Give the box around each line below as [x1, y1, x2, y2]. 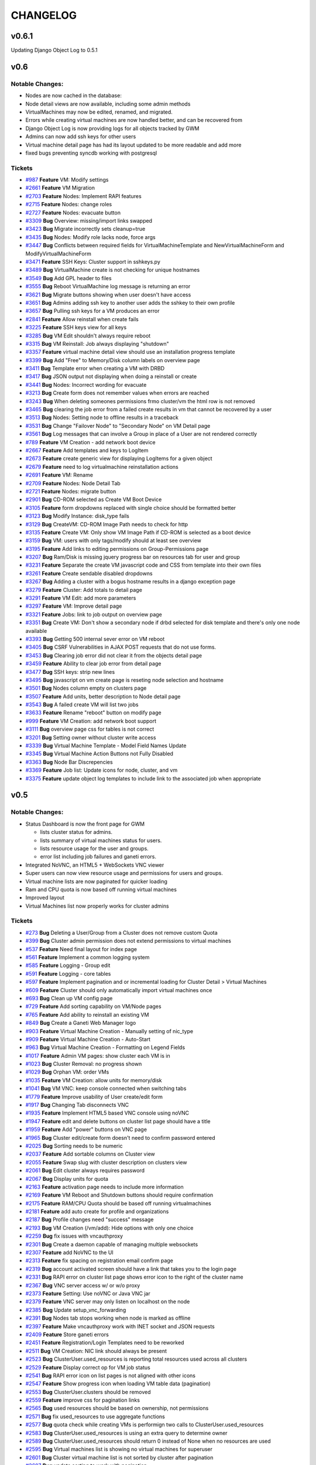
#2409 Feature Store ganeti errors [25, 1331, 109, 1338]
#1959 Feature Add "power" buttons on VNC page [25, 1126, 147, 1133]
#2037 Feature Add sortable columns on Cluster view [25, 1150, 155, 1157]
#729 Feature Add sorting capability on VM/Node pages [25, 1003, 162, 1010]
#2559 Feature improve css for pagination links [25, 1396, 140, 1403]
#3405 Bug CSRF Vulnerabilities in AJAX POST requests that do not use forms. [25, 643, 217, 650]
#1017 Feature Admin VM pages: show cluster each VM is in [25, 1052, 170, 1059]
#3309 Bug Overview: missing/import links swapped [25, 217, 152, 224]
